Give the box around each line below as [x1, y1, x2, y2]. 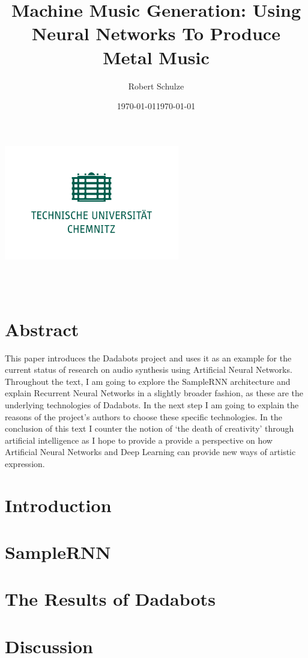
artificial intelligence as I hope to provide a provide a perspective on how [5, 433, 273, 446]
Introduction [5, 492, 112, 517]
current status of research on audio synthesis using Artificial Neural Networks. [5, 363, 292, 376]
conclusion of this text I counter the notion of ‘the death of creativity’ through [5, 422, 294, 435]
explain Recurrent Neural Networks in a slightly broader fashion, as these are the [5, 387, 304, 399]
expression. [5, 457, 45, 469]
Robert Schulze [128, 79, 184, 92]
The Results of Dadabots [5, 587, 216, 611]
